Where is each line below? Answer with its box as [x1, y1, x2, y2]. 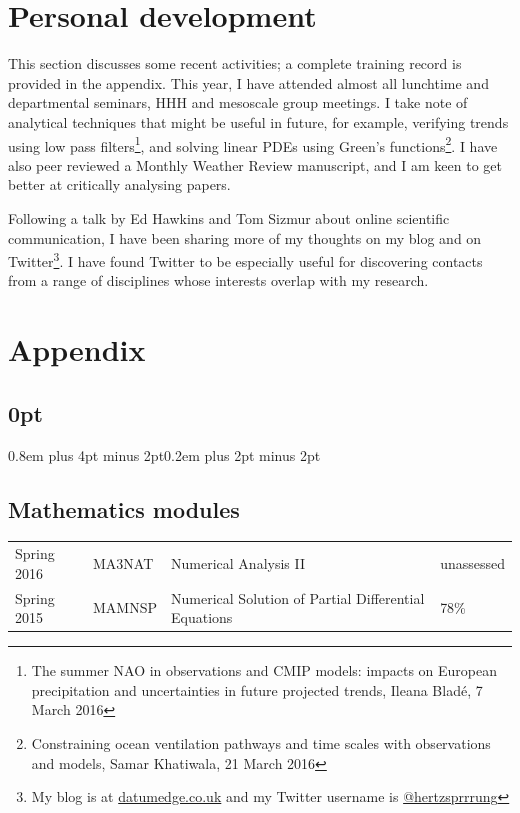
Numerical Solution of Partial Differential [171, 587, 425, 608]
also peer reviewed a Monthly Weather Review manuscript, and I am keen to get [8, 154, 502, 175]
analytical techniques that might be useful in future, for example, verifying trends [8, 111, 509, 132]
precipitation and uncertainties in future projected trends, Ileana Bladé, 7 [31, 679, 483, 700]
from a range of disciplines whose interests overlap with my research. [8, 270, 429, 291]
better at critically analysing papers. [8, 174, 231, 195]
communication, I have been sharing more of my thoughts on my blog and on [8, 227, 482, 248]
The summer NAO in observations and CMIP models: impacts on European [31, 660, 498, 681]
